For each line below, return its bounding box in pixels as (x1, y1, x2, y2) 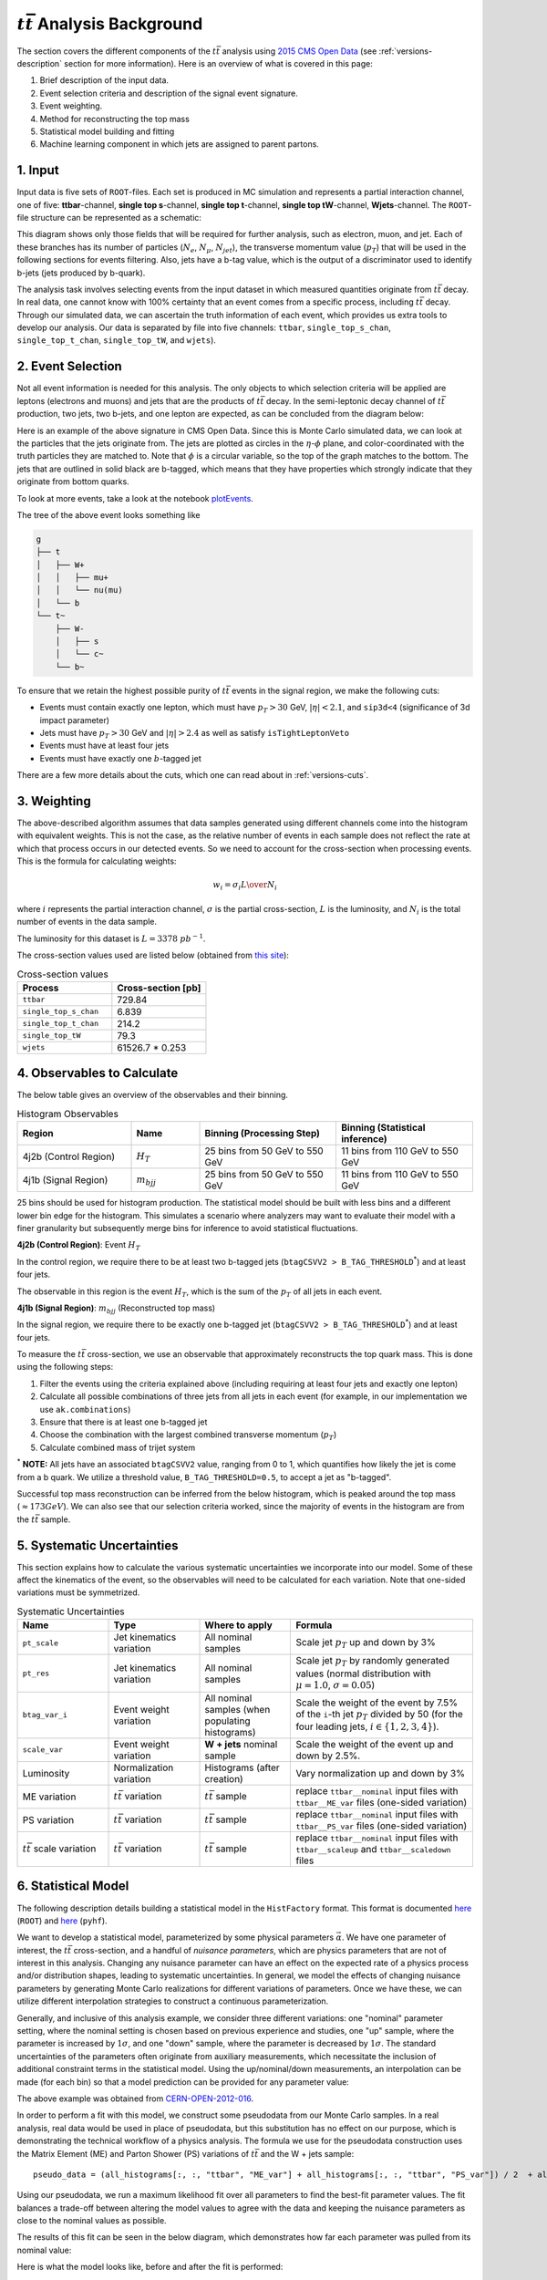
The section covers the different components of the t (16, 46, 217, 57)
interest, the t (16, 1944, 68, 1955)
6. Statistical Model (16, 1879, 129, 1894)
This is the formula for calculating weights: (16, 855, 177, 866)
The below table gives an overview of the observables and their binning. (16, 1090, 289, 1101)
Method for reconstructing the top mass (39, 113, 191, 124)
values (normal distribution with (295, 1667, 432, 1680)
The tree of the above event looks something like (16, 509, 201, 520)
